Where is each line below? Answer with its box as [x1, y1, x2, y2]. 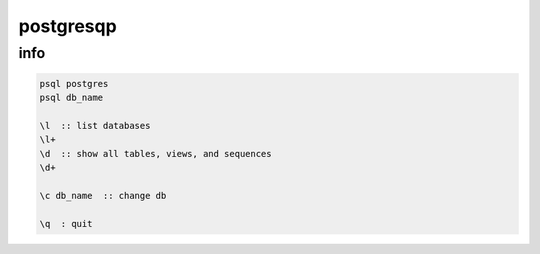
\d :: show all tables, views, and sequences [39, 148, 272, 159]
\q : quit [39, 218, 93, 229]
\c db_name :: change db [39, 190, 167, 201]
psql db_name [39, 92, 104, 104]
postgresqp [18, 15, 117, 37]
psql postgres [39, 78, 109, 89]
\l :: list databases [39, 120, 151, 131]
